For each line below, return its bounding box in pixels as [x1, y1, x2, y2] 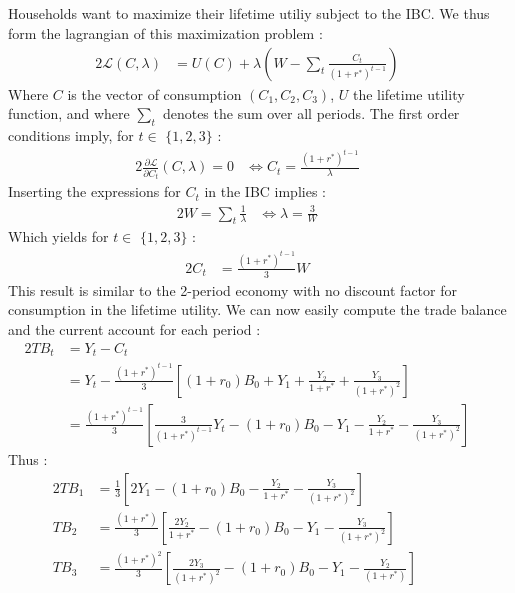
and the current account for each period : [8, 318, 261, 339]
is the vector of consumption [67, 83, 242, 104]
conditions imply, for [8, 125, 134, 145]
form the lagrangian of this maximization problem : [8, 22, 323, 43]
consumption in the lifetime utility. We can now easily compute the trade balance [8, 299, 507, 320]
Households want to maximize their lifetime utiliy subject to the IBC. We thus [8, 3, 490, 24]
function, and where [8, 103, 130, 124]
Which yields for [8, 226, 109, 247]
